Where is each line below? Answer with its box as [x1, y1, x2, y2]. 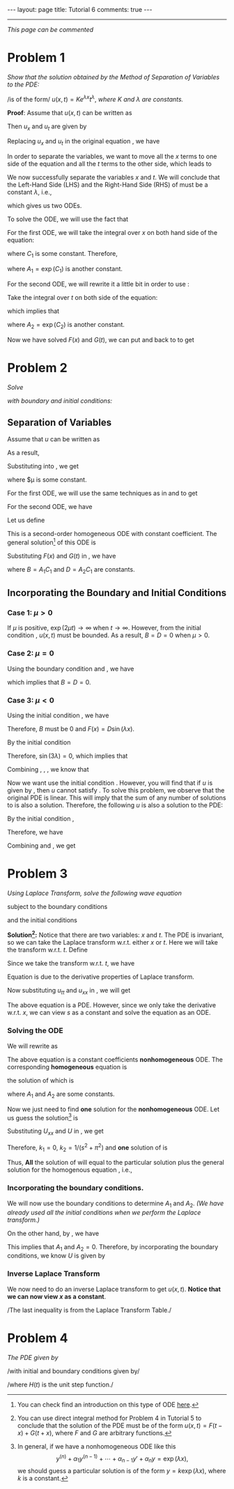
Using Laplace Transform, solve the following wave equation [7, 889, 182, 897]
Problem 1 [7, 50, 65, 66]
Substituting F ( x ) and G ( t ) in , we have [7, 551, 116, 560]
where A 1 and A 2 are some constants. [7, 1090, 115, 1099]
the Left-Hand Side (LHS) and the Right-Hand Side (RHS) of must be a [7, 181, 208, 189]
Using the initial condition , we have [7, 711, 109, 719]
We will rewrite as [7, 1041, 58, 1050]
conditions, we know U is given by [7, 1251, 106, 1260]
